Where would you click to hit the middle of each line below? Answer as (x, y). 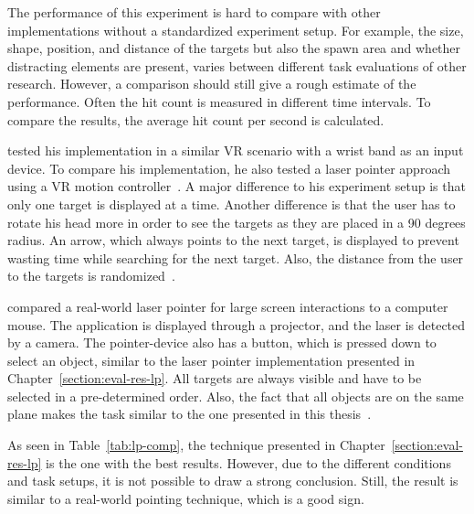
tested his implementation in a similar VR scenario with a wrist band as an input (236, 150)
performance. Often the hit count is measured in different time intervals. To (219, 101)
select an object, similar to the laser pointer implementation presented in (211, 360)
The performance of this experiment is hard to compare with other (194, 12)
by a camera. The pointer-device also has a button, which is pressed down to (222, 343)
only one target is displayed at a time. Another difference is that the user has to (232, 203)
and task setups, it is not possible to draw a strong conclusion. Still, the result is (233, 481)
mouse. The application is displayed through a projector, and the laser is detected (237, 324)
